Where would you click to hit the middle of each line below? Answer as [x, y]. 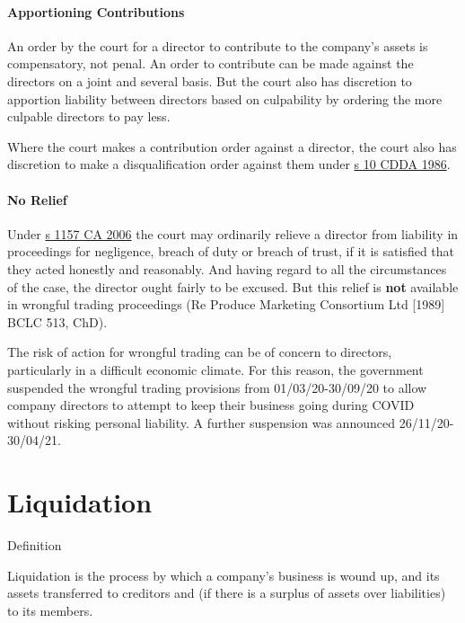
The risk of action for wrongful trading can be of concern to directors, [200, 352]
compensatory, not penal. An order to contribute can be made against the [211, 63]
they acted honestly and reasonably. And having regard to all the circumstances [227, 268]
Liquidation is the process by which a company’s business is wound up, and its [224, 575]
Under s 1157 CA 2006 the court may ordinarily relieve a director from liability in [233, 233]
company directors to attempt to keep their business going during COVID [211, 405]
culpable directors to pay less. [89, 116]
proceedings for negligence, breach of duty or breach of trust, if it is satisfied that [231, 251]
